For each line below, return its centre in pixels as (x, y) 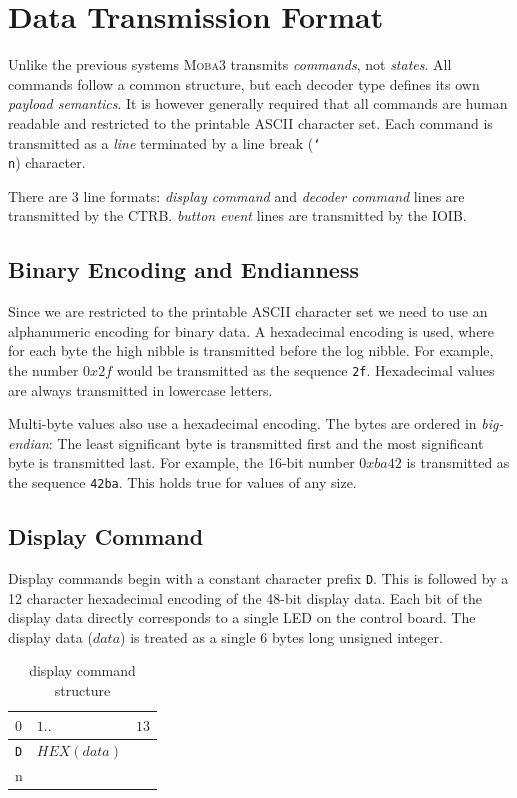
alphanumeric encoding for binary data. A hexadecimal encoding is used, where (251, 330)
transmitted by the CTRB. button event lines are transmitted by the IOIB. (237, 215)
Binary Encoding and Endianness (183, 269)
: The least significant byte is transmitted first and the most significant (266, 442)
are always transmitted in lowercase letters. (140, 389)
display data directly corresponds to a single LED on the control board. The (242, 617)
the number (43, 369)
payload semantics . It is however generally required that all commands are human (258, 103)
